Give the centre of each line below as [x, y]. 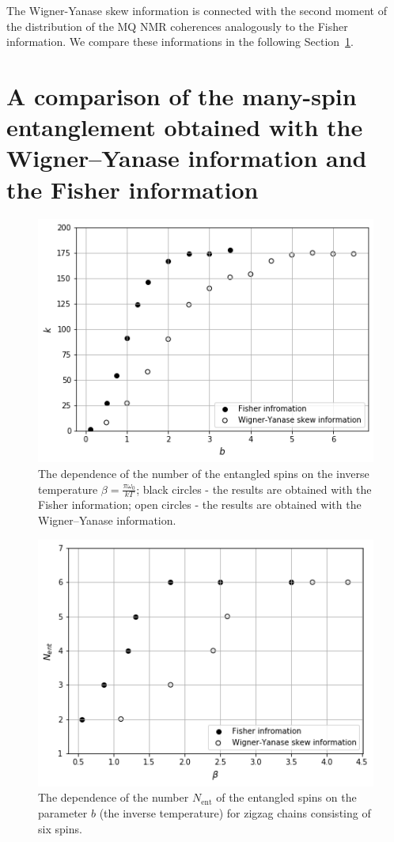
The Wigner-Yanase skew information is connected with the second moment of [197, 10]
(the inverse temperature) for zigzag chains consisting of [235, 813]
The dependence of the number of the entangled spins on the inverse [204, 473]
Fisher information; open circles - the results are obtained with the [200, 504]
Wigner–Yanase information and [187, 158]
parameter [63, 813]
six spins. [60, 828]
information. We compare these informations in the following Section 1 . [180, 42]
